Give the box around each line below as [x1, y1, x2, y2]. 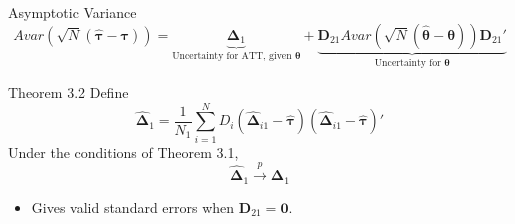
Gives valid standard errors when [31, 196, 235, 217]
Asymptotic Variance [8, 2, 137, 22]
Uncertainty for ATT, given [172, 50, 292, 61]
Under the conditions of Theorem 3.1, [8, 141, 239, 162]
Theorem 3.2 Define [8, 82, 129, 103]
